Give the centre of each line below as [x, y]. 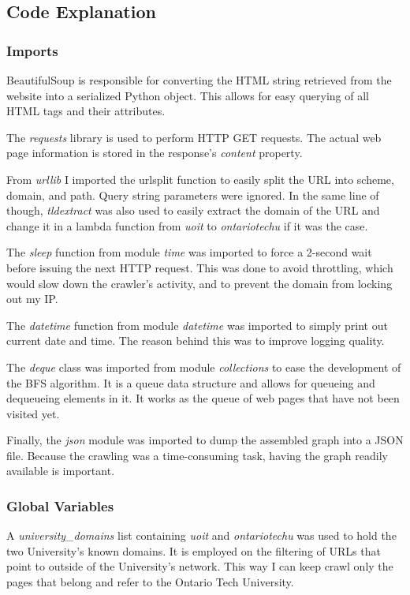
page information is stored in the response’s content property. [155, 153]
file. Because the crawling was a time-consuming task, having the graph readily [197, 455]
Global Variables [60, 505]
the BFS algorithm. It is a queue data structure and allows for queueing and [191, 382]
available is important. [61, 471]
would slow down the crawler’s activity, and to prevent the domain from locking [199, 283]
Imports [32, 50]
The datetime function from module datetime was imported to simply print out [197, 325]
